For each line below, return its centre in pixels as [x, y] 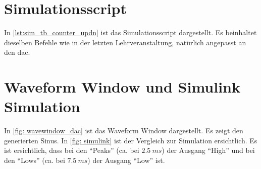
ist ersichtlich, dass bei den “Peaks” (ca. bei [72, 150]
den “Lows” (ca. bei [35, 160]
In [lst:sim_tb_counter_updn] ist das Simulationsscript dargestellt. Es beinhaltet [130, 32]
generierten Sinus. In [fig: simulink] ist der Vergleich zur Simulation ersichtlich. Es [131, 140]
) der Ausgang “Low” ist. [126, 160]
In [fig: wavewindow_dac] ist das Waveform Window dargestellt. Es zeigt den [124, 131]
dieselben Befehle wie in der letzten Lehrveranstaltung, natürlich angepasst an [125, 42]
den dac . [17, 52]
